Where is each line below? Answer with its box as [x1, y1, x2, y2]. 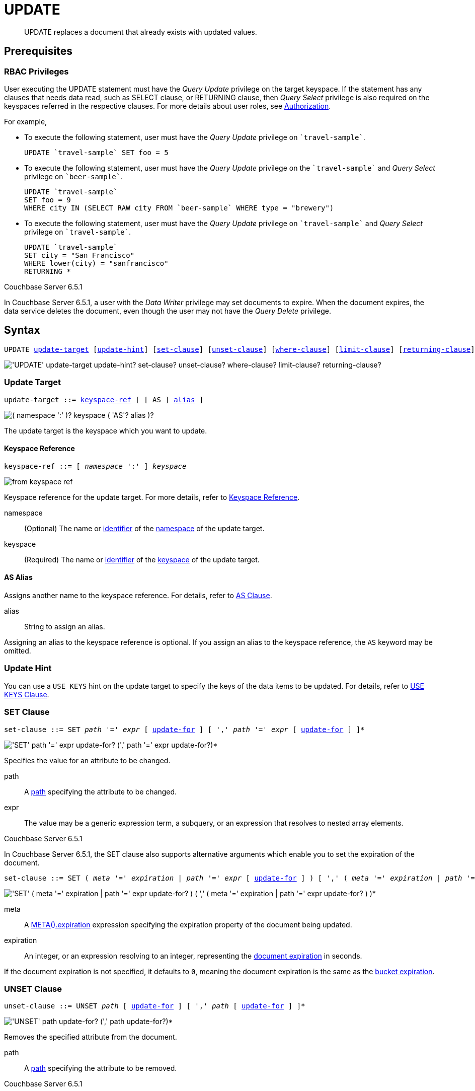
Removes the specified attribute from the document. [4, 1033, 177, 1042]
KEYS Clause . [4, 690, 49, 699]
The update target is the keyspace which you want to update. [4, 426, 207, 435]
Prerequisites [4, 45, 72, 58]
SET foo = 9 [24, 195, 71, 204]
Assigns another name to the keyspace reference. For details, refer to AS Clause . [4, 591, 272, 600]
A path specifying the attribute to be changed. [24, 787, 177, 796]
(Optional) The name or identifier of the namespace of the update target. [24, 524, 265, 533]
